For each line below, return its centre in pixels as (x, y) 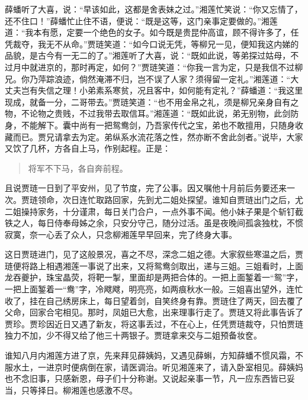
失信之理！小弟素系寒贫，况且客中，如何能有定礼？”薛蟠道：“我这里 (170, 90)
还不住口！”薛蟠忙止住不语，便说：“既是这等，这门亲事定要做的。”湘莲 (141, 20)
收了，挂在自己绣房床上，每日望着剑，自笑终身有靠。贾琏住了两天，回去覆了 (154, 300)
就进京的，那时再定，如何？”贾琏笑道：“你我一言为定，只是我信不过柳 (166, 67)
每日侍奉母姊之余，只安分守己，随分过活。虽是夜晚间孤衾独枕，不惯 (170, 223)
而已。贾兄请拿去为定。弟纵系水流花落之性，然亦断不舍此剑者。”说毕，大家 (158, 136)
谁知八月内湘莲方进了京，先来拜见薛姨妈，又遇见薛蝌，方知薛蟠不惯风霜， (150, 355)
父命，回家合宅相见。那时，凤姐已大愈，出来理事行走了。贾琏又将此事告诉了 (154, 312)
